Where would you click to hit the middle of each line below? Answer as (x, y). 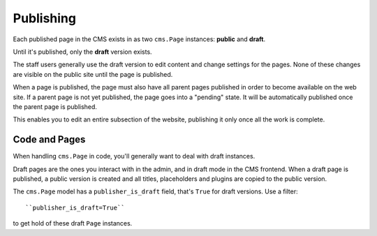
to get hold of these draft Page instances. (73, 223)
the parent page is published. (55, 106)
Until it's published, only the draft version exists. (83, 52)
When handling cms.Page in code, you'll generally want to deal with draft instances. (134, 156)
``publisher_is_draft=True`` (75, 207)
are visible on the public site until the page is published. (93, 74)
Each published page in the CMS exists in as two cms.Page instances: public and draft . (139, 39)
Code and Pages (49, 140)
